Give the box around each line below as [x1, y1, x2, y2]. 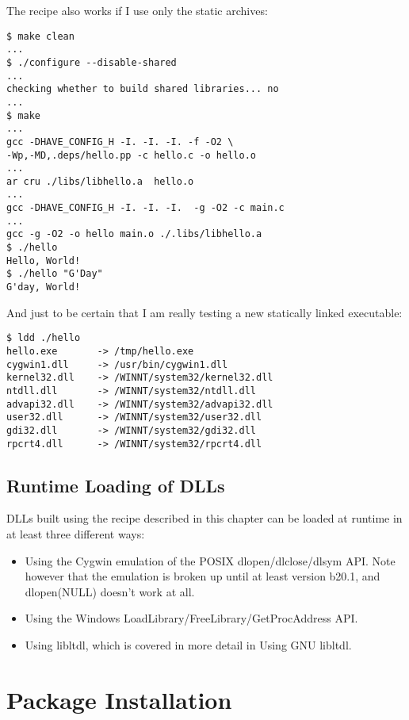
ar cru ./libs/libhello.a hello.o [6, 175, 194, 187]
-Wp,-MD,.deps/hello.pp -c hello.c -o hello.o [6, 149, 256, 161]
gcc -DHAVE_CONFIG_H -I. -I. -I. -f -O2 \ [6, 136, 234, 147]
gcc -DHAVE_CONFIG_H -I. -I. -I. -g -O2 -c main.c [6, 202, 285, 214]
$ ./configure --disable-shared [6, 56, 177, 68]
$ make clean [6, 30, 75, 42]
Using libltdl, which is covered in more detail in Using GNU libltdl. [25, 636, 352, 653]
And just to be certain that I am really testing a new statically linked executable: [6, 304, 403, 320]
